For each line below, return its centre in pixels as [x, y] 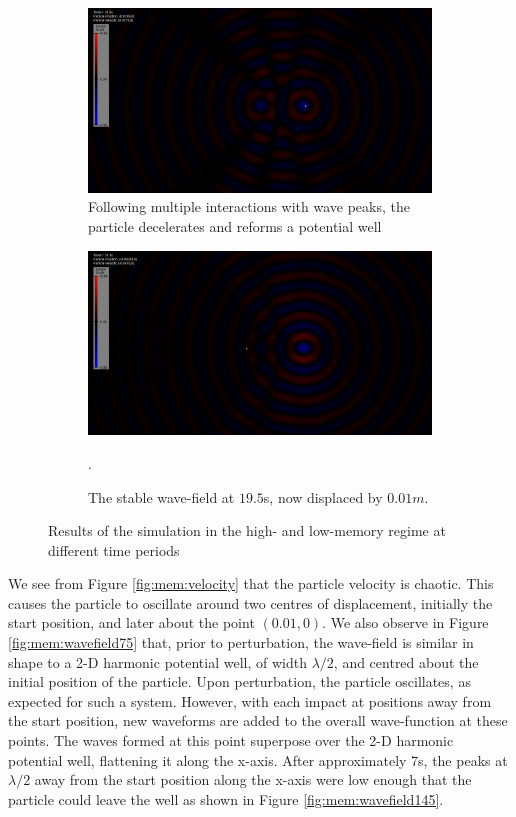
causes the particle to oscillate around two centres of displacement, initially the [250, 602]
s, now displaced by [323, 496]
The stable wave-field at [161, 496]
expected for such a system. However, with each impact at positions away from [250, 700]
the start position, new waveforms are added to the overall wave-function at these [258, 720]
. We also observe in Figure [405, 622]
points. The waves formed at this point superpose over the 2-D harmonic [231, 740]
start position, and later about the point [131, 622]
